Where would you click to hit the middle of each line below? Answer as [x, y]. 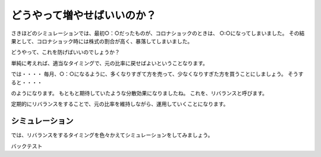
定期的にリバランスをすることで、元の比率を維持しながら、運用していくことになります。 [120, 104]
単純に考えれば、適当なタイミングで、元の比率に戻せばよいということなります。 [109, 63]
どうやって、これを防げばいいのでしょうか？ [65, 52]
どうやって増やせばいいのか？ [84, 15]
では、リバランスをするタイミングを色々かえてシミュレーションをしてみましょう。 [112, 135]
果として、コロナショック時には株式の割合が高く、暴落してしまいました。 [102, 41]
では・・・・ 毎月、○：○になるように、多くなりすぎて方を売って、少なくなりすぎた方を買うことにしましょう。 [149, 74]
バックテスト [27, 146]
